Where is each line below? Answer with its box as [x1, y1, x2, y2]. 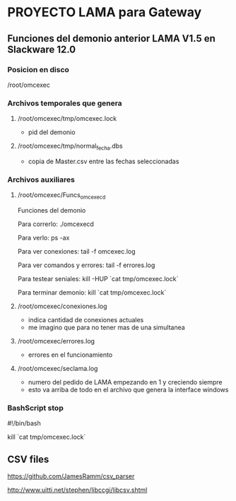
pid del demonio [28, 128, 76, 136]
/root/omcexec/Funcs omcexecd [17, 191, 106, 201]
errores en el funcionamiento [28, 350, 113, 359]
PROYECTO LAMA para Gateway [7, 4, 202, 20]
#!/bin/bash [7, 419, 41, 428]
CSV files [7, 453, 49, 465]
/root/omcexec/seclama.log [17, 365, 98, 373]
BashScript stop [7, 403, 64, 413]
